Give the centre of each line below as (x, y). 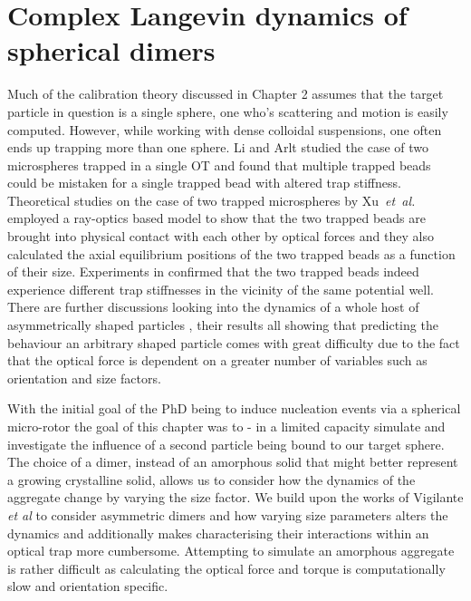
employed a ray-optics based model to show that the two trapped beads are (216, 218)
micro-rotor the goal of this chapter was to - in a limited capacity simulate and (226, 426)
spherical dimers (111, 50)
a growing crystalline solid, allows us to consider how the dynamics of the (211, 479)
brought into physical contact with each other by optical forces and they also (221, 236)
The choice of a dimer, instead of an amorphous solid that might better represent (233, 462)
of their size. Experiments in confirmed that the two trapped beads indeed (213, 271)
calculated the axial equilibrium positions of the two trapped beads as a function (231, 253)
